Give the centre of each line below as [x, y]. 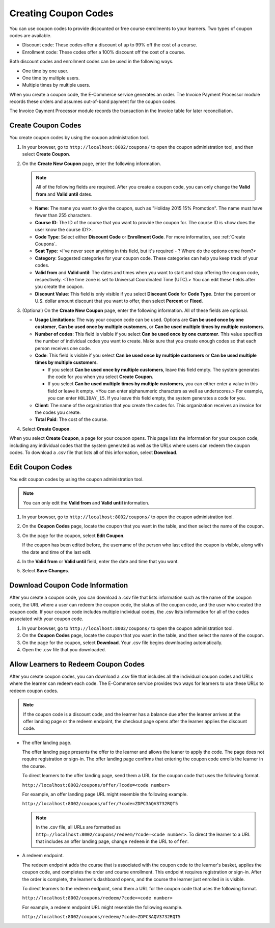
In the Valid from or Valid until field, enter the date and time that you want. [101, 562]
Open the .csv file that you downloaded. [64, 650]
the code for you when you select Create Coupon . [101, 377]
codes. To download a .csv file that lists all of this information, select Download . [93, 452]
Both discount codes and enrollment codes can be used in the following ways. [91, 62]
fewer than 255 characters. [63, 215]
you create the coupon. [59, 287]
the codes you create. [58, 412]
